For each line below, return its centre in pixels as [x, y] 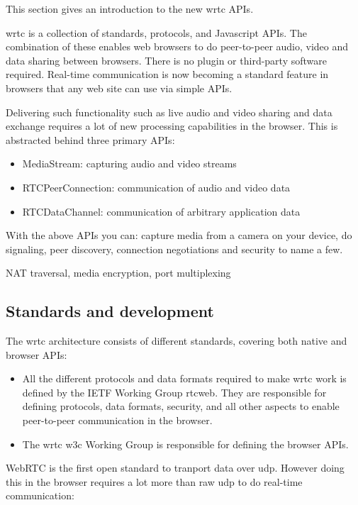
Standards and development [110, 311]
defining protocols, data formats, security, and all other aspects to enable [181, 406]
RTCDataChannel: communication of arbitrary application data [161, 211]
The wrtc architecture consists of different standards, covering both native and [177, 341]
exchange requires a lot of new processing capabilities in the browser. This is [172, 126]
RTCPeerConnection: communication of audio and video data [156, 187]
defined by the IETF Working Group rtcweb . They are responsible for [174, 392]
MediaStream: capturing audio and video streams [129, 163]
